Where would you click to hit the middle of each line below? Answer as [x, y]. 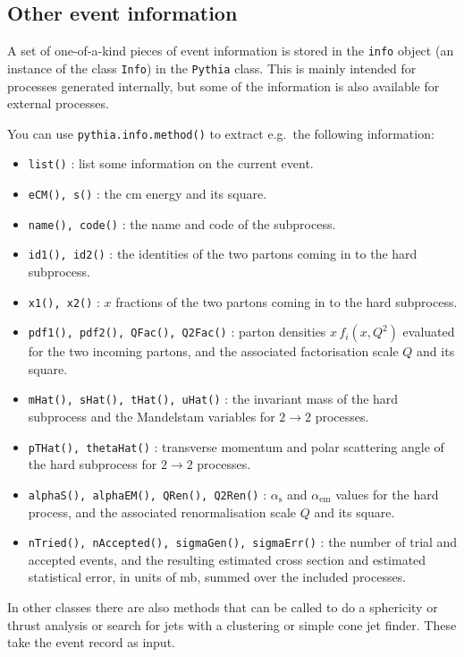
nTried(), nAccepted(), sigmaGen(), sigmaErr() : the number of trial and [243, 542]
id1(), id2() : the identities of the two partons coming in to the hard [223, 254]
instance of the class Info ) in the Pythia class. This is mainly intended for [212, 68]
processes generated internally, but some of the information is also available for [224, 85]
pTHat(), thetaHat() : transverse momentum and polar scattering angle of [236, 446]
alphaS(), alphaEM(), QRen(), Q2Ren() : [148, 494]
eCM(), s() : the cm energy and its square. [148, 194]
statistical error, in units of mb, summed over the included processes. [217, 577]
